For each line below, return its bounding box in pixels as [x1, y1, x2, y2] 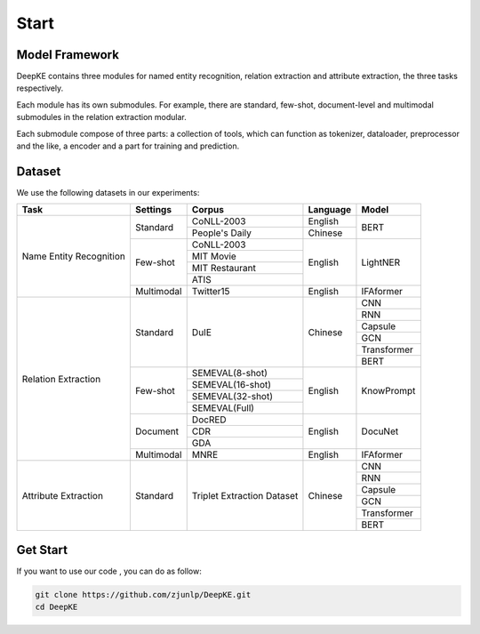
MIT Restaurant [191, 262, 257, 275]
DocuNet [361, 425, 399, 437]
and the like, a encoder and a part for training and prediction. [16, 140, 240, 151]
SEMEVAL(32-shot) [191, 390, 273, 403]
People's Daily [191, 227, 252, 239]
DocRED [191, 413, 227, 426]
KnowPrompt [361, 384, 416, 397]
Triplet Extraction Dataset [191, 489, 299, 502]
